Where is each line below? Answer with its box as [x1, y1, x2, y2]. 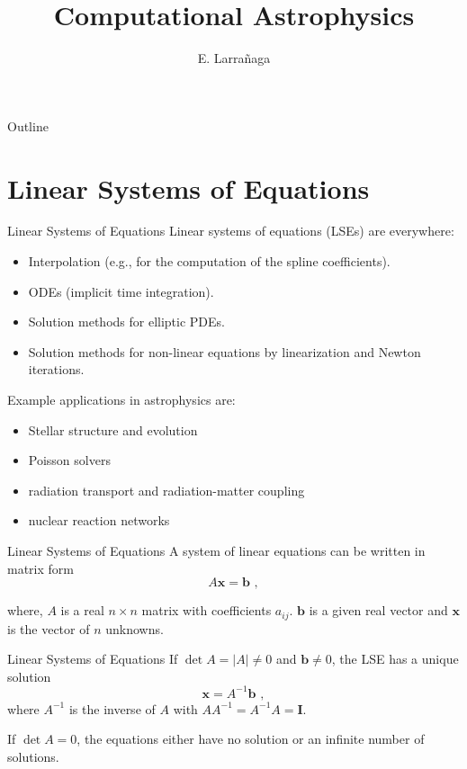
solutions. [7, 747, 59, 766]
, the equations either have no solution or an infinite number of [76, 729, 425, 748]
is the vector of [7, 619, 90, 638]
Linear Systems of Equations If [7, 649, 178, 668]
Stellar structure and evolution [28, 420, 198, 439]
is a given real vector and [309, 601, 448, 620]
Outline [7, 116, 49, 135]
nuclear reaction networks [28, 511, 170, 530]
